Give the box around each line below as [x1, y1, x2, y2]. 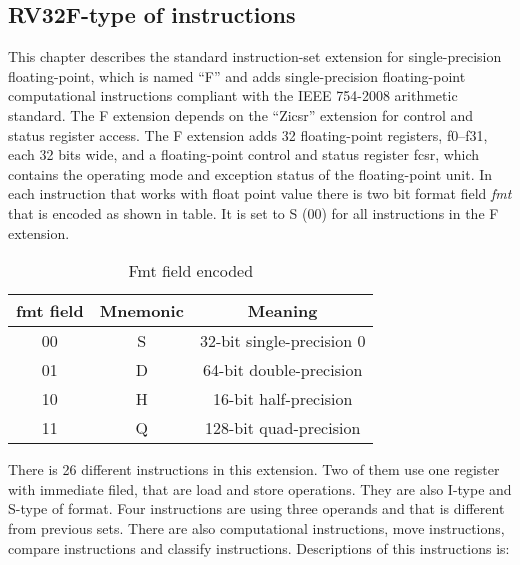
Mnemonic [99, 299, 184, 323]
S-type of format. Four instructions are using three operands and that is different [8, 498, 505, 519]
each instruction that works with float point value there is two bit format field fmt [8, 183, 512, 204]
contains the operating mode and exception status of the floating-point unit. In [8, 163, 493, 184]
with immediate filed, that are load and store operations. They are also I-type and [8, 478, 512, 499]
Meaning [247, 299, 318, 323]
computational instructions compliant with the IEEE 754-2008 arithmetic [8, 85, 458, 106]
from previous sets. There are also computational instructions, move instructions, [8, 517, 505, 538]
